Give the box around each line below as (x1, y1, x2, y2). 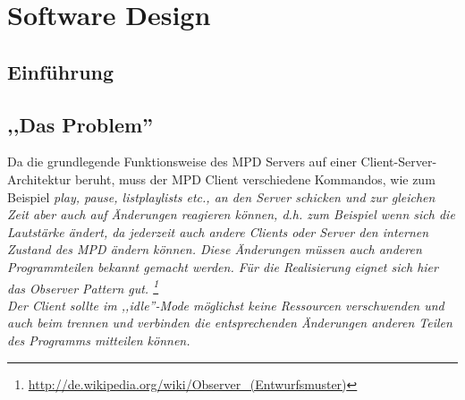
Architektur (7, 169, 72, 188)
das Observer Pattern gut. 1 (7, 276, 159, 297)
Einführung (7, 57, 114, 85)
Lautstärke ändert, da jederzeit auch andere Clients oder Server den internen (7, 222, 429, 241)
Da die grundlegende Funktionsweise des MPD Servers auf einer (7, 152, 357, 171)
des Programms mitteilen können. (7, 330, 190, 349)
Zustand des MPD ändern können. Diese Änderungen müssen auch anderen (7, 240, 422, 259)
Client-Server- (360, 152, 437, 171)
